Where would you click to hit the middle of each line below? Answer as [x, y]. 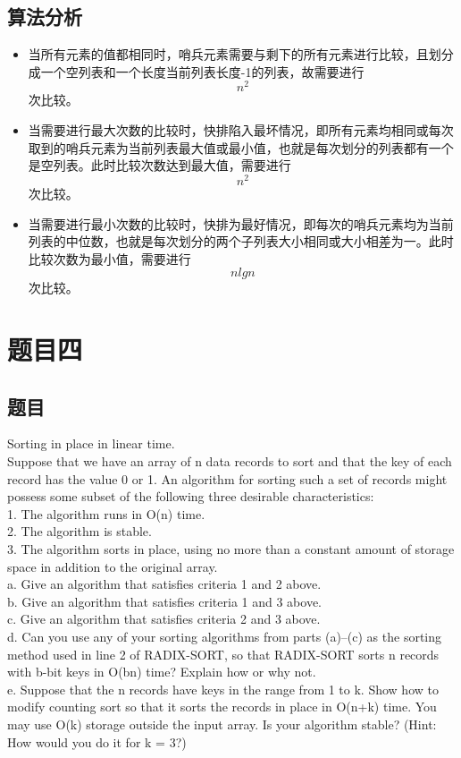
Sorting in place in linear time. [91, 443]
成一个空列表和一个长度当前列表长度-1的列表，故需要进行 [196, 71]
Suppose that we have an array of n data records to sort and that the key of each [230, 461]
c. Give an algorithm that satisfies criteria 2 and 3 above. [164, 619]
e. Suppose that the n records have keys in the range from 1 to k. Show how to [223, 689]
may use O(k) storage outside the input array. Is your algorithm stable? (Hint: [222, 724]
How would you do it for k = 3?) [97, 741]
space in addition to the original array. [113, 566]
